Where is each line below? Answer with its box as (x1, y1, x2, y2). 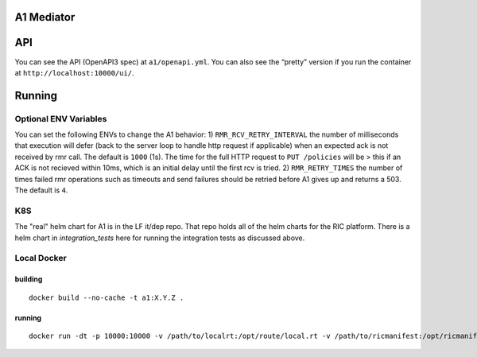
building (14, 274, 43, 284)
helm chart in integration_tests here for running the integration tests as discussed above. (14, 233, 305, 243)
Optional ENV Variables (14, 113, 107, 124)
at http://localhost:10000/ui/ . (14, 68, 134, 77)
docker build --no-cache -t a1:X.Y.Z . (29, 293, 184, 302)
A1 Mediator (14, 10, 76, 24)
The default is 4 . (14, 185, 68, 195)
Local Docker (14, 253, 67, 264)
